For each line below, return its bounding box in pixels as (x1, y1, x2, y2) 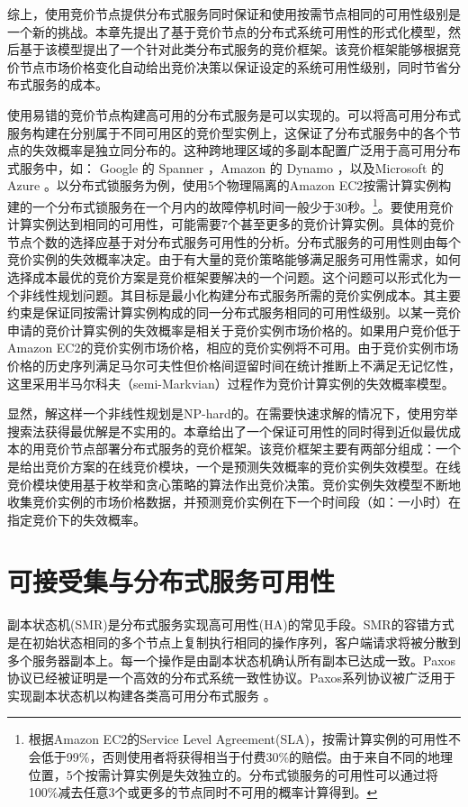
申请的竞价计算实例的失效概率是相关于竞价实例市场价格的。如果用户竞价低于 (7, 320, 461, 339)
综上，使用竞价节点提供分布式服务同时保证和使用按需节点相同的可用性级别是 (7, 5, 461, 23)
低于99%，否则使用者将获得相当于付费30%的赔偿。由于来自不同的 (40, 747, 428, 766)
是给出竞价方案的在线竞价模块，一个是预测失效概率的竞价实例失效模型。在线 (7, 456, 461, 475)
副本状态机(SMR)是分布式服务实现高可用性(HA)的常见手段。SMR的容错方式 (7, 615, 454, 634)
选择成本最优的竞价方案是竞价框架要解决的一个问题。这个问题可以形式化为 (7, 267, 448, 286)
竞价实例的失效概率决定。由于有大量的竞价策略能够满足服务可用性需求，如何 (7, 250, 461, 269)
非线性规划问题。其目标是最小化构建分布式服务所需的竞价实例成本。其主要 (19, 285, 461, 304)
